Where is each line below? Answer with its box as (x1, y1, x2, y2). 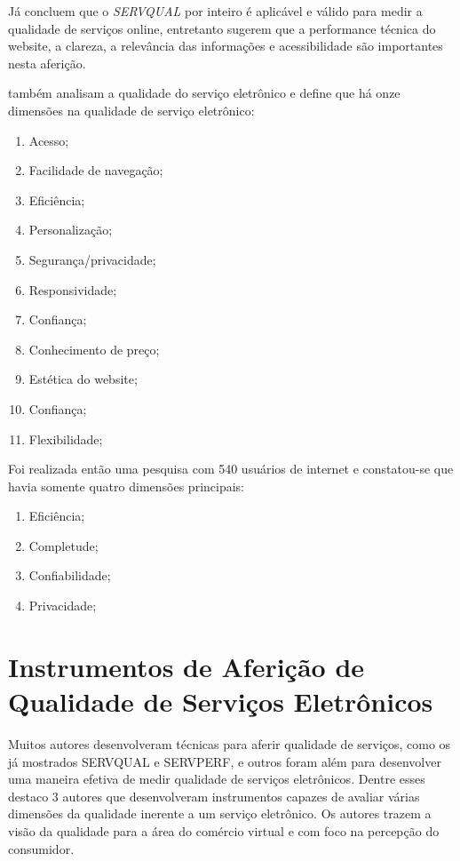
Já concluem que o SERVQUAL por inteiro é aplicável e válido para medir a (8, 2, 423, 20)
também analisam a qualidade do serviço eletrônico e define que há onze (8, 84, 401, 102)
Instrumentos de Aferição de (8, 648, 365, 684)
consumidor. (8, 839, 75, 857)
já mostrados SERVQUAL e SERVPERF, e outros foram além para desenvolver (8, 752, 441, 770)
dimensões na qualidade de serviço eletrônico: (8, 100, 255, 119)
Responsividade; (28, 280, 117, 299)
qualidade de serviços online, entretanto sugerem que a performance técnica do (8, 19, 436, 37)
